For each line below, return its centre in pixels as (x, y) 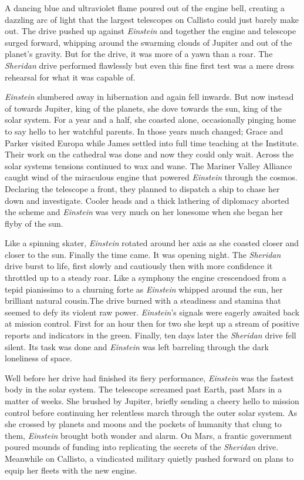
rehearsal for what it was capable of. (70, 77)
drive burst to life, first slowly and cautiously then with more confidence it (139, 266)
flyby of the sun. (34, 223)
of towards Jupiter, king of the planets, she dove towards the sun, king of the (143, 108)
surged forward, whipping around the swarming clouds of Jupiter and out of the (148, 42)
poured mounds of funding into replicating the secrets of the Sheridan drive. (142, 447)
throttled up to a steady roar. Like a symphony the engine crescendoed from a (146, 278)
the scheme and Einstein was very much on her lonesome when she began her (144, 212)
